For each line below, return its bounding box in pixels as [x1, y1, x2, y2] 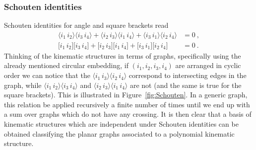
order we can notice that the [4, 70, 90, 80]
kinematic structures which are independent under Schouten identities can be [4, 119, 239, 129]
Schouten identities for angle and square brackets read [4, 20, 169, 30]
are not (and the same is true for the [129, 79, 242, 90]
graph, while [4, 79, 42, 90]
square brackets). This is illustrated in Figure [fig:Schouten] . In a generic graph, [4, 89, 248, 100]
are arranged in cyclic [175, 60, 241, 71]
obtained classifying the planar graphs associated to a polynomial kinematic [4, 128, 235, 139]
